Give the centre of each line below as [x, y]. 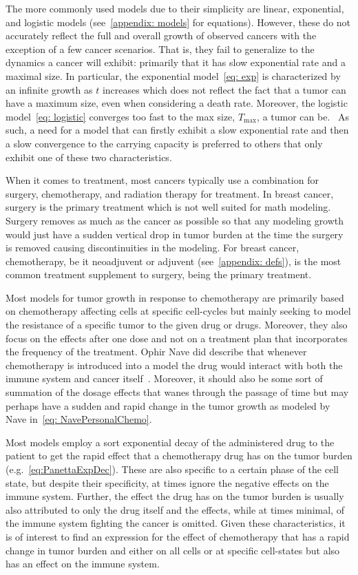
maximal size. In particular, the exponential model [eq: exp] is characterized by [173, 75]
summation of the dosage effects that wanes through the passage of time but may [177, 392]
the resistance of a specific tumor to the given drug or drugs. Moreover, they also [177, 325]
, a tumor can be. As [303, 116]
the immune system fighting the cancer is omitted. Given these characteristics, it [176, 523]
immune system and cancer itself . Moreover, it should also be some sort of [164, 378]
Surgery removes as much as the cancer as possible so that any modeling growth [175, 220]
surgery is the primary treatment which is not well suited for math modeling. [168, 207]
